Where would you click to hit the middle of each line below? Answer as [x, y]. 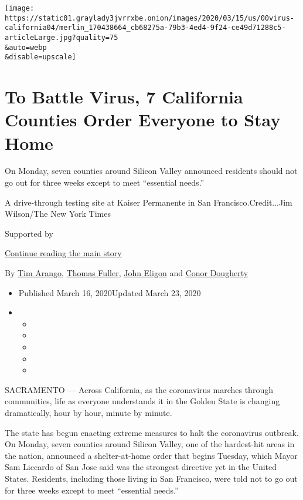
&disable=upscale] [40, 57]
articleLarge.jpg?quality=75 [62, 37]
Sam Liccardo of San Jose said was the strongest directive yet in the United [141, 467]
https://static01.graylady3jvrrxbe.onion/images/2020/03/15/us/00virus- [149, 18]
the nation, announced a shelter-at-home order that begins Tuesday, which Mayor [151, 455]
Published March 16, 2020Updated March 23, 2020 [110, 292]
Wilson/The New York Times [58, 214]
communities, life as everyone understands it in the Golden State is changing [142, 401]
